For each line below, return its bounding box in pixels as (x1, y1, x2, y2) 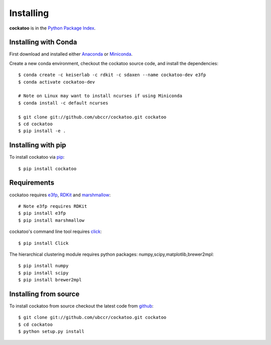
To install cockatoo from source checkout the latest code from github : (9, 303, 154, 309)
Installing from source (9, 289, 80, 298)
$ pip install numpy (18, 263, 69, 269)
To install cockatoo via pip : (9, 154, 65, 160)
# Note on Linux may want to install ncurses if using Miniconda (18, 93, 183, 99)
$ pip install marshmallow (18, 217, 85, 223)
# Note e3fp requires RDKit (18, 203, 87, 209)
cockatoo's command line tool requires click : (9, 228, 102, 235)
